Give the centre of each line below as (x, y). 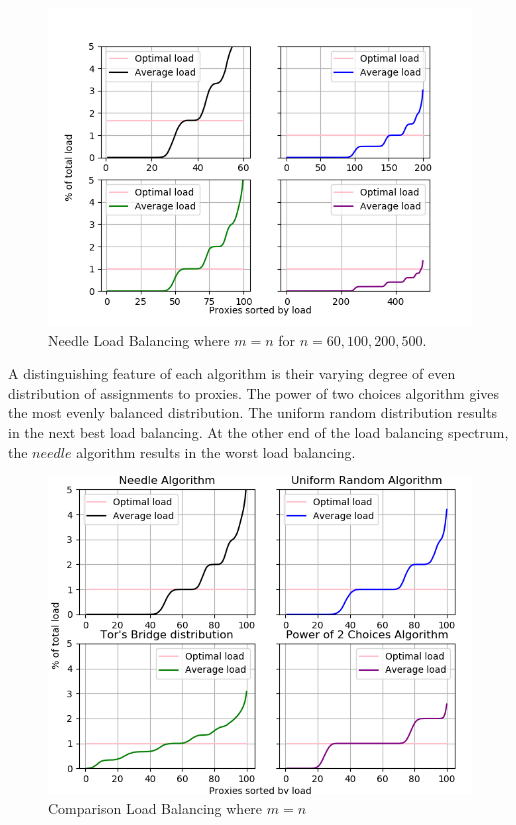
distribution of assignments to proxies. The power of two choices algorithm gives (254, 392)
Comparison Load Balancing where (155, 807)
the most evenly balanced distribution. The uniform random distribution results (253, 412)
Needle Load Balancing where (139, 339)
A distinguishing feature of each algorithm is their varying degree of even (232, 373)
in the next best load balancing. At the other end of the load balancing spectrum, (258, 431)
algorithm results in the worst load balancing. (216, 451)
